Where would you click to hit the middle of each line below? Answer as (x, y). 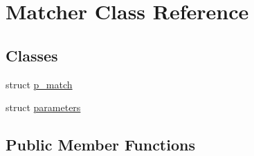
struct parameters (43, 107)
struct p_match (39, 84)
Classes (32, 55)
